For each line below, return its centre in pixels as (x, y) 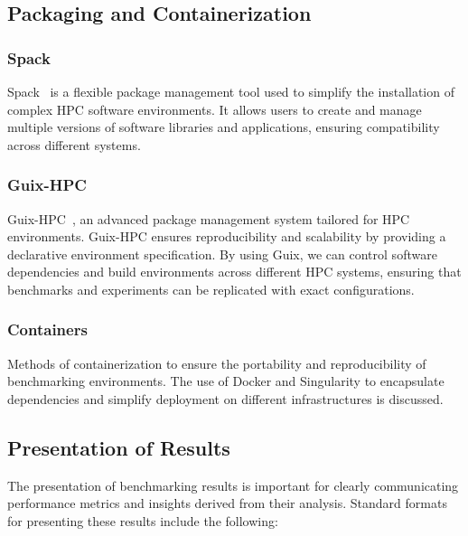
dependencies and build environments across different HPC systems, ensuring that (234, 272)
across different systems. (74, 144)
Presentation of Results (119, 447)
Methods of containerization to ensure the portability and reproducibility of (217, 363)
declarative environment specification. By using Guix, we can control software (222, 254)
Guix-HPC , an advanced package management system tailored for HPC (209, 218)
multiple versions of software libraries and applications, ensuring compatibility (224, 127)
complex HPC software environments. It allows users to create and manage (215, 109)
